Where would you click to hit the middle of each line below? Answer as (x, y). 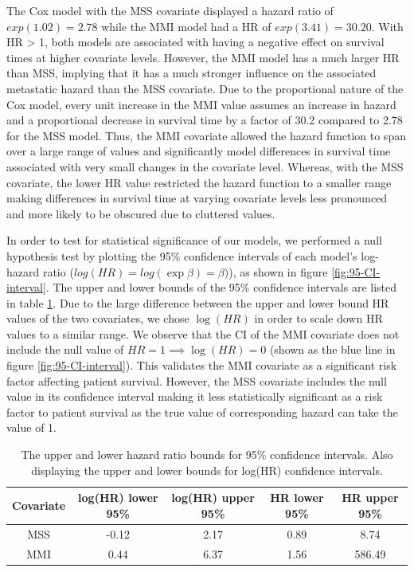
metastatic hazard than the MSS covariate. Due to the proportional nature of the (205, 88)
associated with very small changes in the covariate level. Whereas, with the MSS (205, 166)
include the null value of (65, 349)
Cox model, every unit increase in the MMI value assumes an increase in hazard (201, 104)
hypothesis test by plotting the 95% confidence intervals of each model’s (182, 255)
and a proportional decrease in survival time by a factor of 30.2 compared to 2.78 (205, 120)
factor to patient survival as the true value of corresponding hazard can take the (202, 411)
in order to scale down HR (318, 318)
